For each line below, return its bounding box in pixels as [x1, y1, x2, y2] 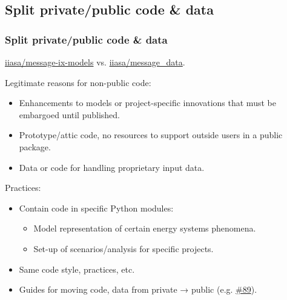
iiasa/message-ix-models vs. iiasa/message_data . [5, 56, 185, 68]
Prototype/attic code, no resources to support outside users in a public [19, 128, 283, 141]
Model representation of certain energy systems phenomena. [33, 222, 256, 235]
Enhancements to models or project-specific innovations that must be [19, 96, 276, 109]
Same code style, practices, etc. [19, 262, 135, 275]
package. [19, 140, 51, 153]
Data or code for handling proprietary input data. [19, 161, 205, 173]
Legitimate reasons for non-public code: [5, 76, 151, 88]
